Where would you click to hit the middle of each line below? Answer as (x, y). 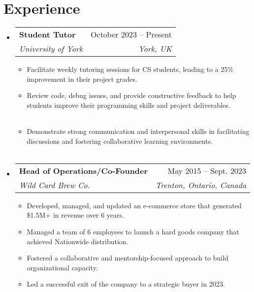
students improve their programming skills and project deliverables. (128, 105)
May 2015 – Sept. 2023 (207, 170)
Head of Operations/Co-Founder (83, 170)
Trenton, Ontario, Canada (201, 185)
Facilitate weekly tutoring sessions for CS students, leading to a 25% (130, 69)
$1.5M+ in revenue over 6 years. (75, 215)
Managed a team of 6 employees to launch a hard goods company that (133, 232)
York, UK (155, 49)
